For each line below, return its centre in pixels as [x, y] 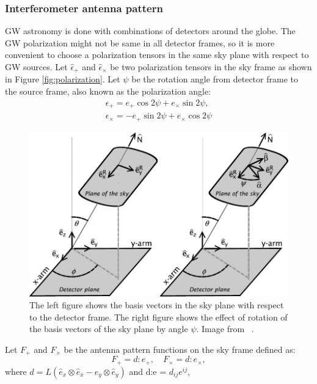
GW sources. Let [36, 67]
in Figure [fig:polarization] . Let [63, 79]
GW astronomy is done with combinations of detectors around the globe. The [150, 31]
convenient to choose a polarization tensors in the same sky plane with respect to [157, 55]
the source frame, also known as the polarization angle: [108, 91]
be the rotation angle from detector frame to [215, 79]
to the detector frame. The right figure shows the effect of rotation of [158, 317]
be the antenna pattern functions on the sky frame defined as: [180, 349]
